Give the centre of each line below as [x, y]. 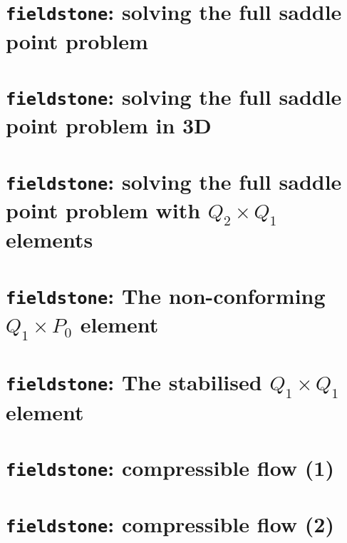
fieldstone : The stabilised [134, 381]
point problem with [103, 209]
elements [50, 239]
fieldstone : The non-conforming [166, 295]
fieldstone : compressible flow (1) [170, 467]
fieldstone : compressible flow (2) [170, 524]
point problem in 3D [109, 125]
